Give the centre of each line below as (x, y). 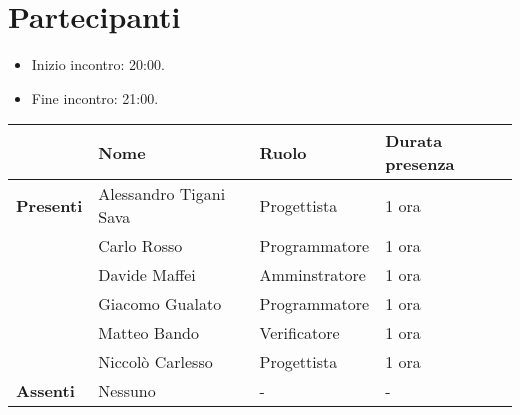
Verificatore (299, 333)
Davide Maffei (147, 275)
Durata (414, 141)
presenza (420, 164)
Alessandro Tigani (162, 194)
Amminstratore (312, 275)
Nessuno (127, 391)
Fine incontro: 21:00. (95, 97)
